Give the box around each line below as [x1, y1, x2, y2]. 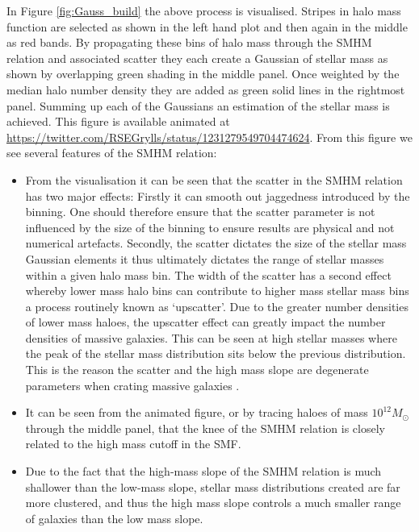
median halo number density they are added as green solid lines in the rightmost [6, 81, 405, 98]
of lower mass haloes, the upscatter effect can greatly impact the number [25, 314, 386, 330]
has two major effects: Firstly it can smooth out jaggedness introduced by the [25, 187, 410, 204]
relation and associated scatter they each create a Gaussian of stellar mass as [6, 49, 388, 66]
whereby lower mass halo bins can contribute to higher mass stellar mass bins [25, 282, 409, 299]
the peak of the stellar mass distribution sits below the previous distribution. [25, 345, 406, 362]
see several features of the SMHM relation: [6, 144, 217, 161]
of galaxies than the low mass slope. [25, 509, 203, 526]
